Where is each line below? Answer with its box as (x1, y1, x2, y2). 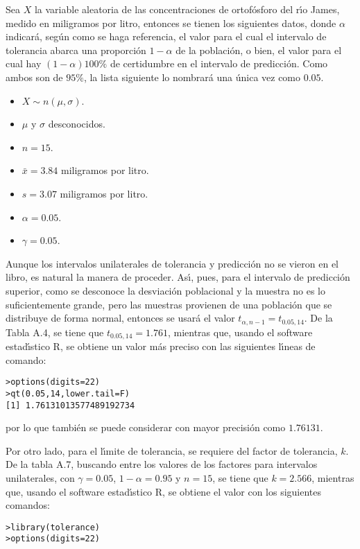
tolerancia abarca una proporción (6, 42, 146, 57)
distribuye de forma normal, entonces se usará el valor (6, 311, 235, 325)
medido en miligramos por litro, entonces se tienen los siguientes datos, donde (6, 15, 336, 30)
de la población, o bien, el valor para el (175, 42, 342, 57)
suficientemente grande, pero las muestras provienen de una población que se (6, 297, 332, 311)
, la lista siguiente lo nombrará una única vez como (83, 69, 301, 84)
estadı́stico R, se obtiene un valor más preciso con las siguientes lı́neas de (6, 339, 316, 353)
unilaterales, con (6, 470, 75, 485)
